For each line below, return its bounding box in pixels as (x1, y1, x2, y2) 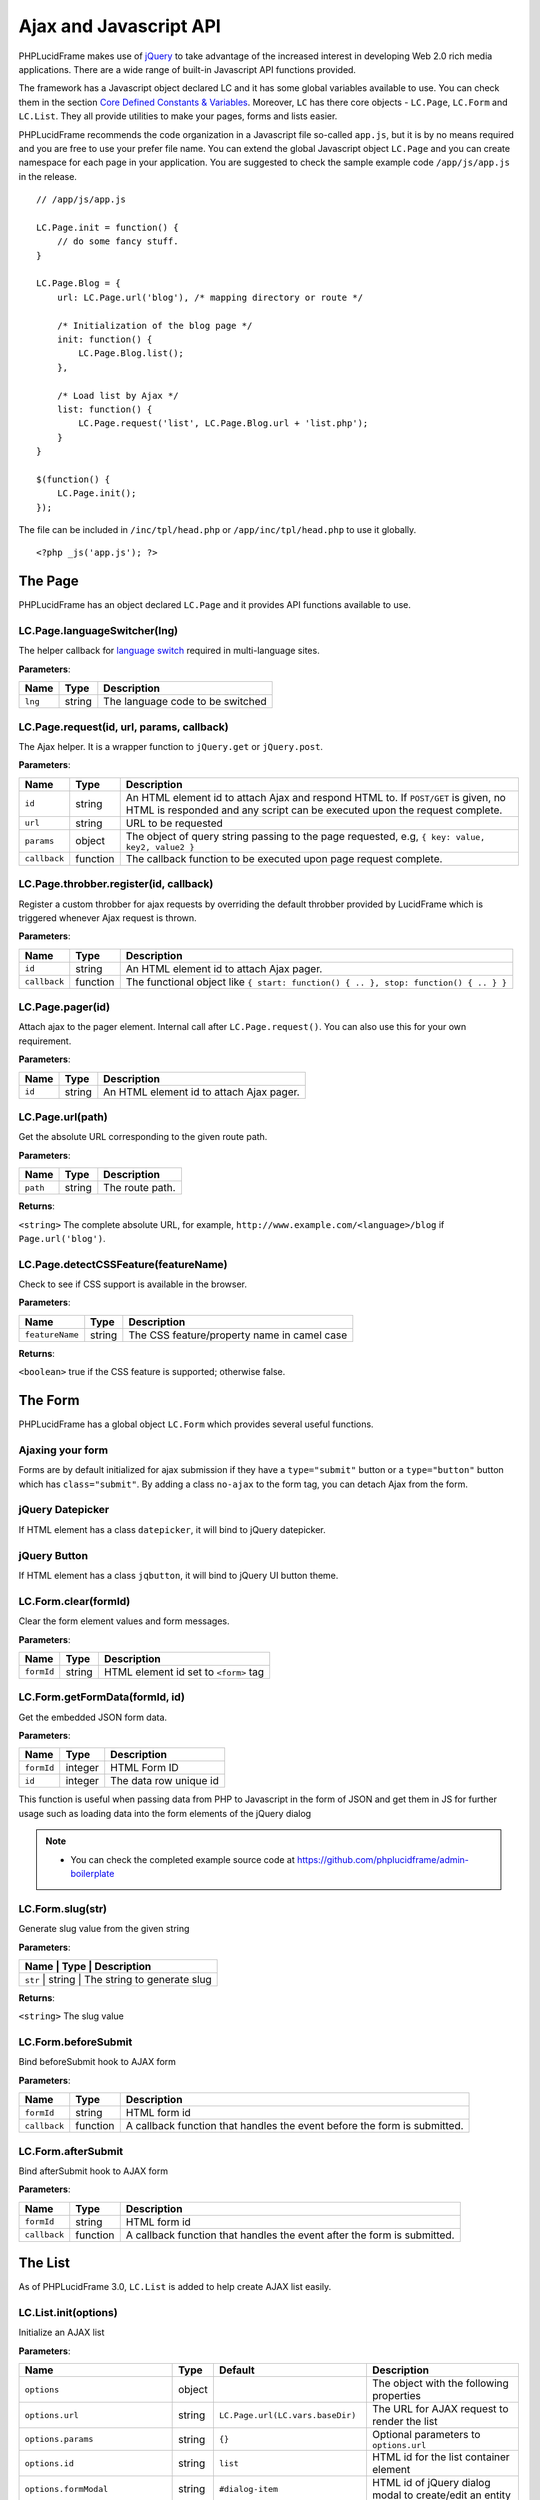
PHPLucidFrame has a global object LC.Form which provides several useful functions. (18, 1418, 374, 1430)
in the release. (18, 170, 77, 182)
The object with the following (371, 2376, 509, 2390)
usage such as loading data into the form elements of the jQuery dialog (18, 1807, 312, 1819)
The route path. (103, 1181, 176, 1195)
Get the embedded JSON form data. (18, 1711, 168, 1723)
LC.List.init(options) (18, 2306, 119, 2320)
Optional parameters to (371, 2428, 481, 2442)
